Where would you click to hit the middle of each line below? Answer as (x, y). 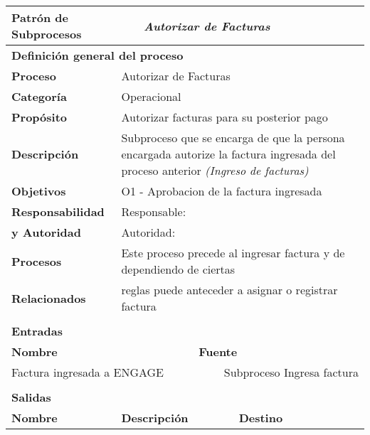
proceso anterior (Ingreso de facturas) (215, 170)
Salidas (31, 397)
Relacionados (49, 298)
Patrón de (40, 17)
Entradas (37, 331)
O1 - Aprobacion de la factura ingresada (222, 191)
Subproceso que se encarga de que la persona (233, 138)
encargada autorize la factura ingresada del (228, 154)
